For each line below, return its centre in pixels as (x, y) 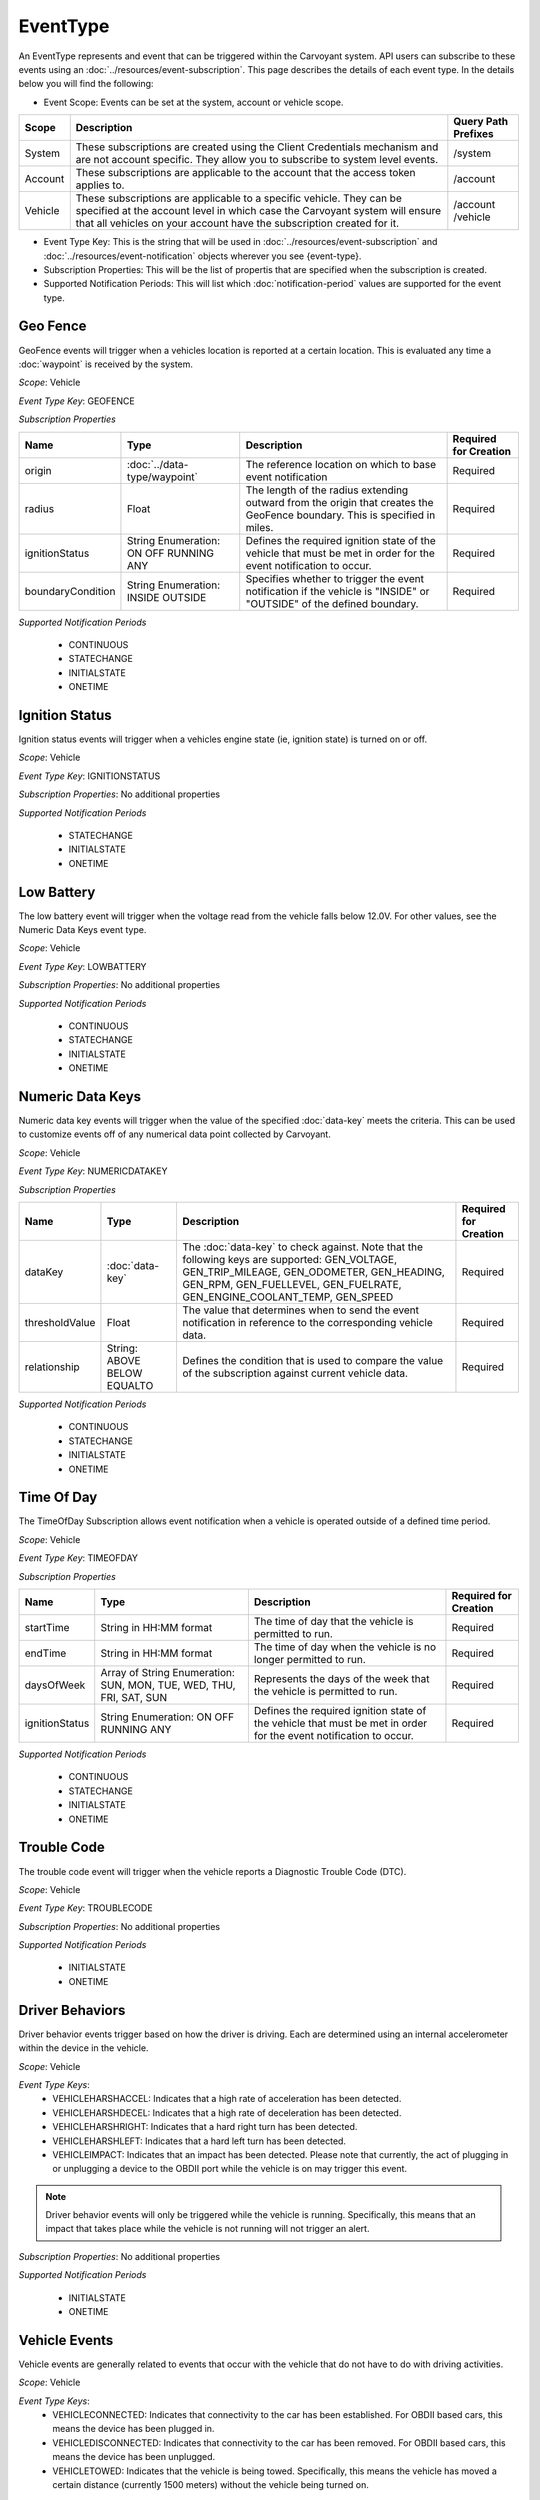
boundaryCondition (70, 591)
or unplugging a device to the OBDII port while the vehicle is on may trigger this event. (230, 2169)
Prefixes (473, 134)
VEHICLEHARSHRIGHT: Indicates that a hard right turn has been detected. (205, 2127)
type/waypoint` (162, 477)
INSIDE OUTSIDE (166, 597)
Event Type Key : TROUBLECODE (86, 1908)
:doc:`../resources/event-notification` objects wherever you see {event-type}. (202, 256)
